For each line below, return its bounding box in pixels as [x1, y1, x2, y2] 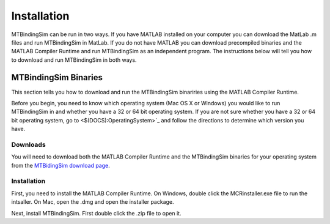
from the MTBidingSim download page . [11, 162, 110, 169]
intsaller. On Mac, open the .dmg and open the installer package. [11, 198, 174, 206]
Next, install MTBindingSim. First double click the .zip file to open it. [11, 209, 182, 217]
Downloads [11, 140, 46, 149]
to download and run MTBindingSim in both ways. [11, 56, 137, 64]
